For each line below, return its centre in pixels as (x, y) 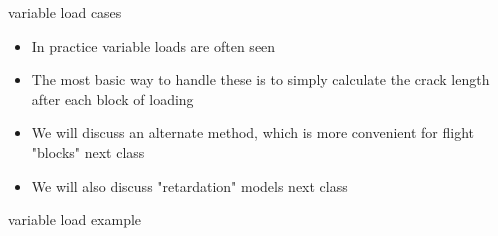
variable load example (75, 219)
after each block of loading (112, 98)
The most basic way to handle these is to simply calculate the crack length (260, 79)
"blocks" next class (88, 151)
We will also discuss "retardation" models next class (189, 185)
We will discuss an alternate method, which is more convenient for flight (252, 132)
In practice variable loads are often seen (153, 45)
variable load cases (65, 12)
